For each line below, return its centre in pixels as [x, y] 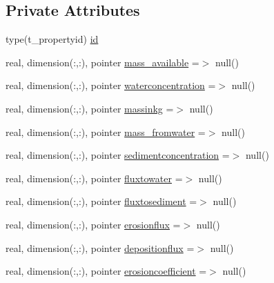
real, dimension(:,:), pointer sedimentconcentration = [118, 155]
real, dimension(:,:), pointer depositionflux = [100, 247]
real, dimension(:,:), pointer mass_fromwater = [106, 131]
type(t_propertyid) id [52, 39]
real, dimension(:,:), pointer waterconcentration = [111, 85]
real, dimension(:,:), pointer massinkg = [90, 108]
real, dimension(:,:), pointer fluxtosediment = [101, 201]
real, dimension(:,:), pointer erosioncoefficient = [106, 271]
